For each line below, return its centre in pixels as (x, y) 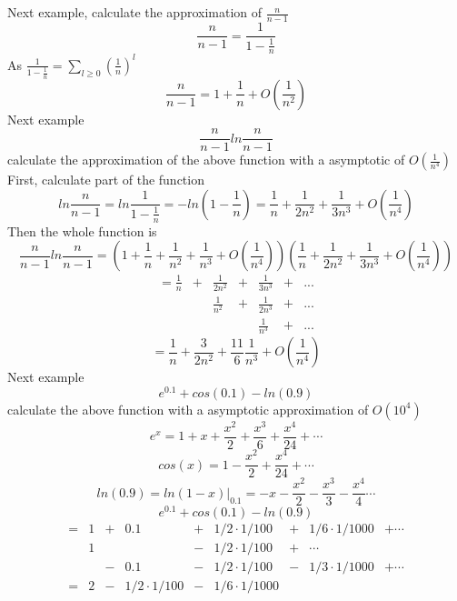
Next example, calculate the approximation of (135, 12)
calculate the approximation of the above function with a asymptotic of (206, 160)
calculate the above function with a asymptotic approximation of (188, 409)
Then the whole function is (82, 230)
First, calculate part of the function (106, 180)
